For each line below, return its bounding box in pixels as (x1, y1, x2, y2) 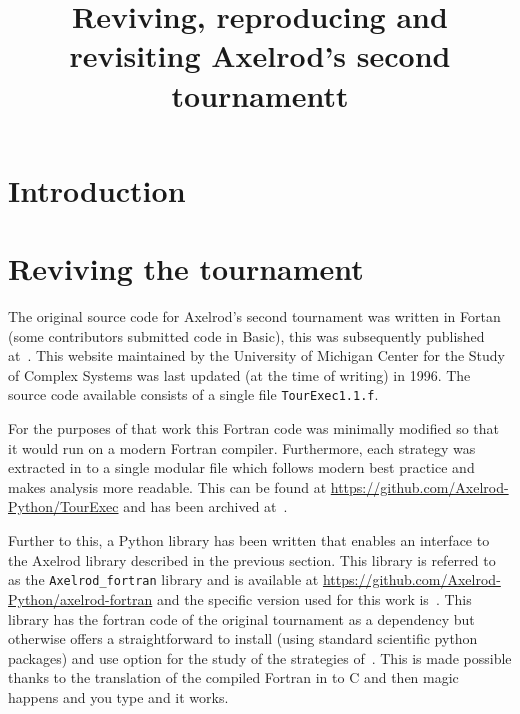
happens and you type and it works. (8, 686, 229, 707)
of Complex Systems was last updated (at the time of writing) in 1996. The (8, 364, 471, 385)
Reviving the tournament (8, 248, 364, 289)
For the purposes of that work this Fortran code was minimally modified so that (8, 418, 499, 439)
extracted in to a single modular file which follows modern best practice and (8, 457, 475, 478)
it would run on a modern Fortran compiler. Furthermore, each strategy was (8, 437, 476, 458)
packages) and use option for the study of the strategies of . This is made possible (8, 647, 512, 668)
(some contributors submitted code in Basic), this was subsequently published (8, 325, 485, 346)
